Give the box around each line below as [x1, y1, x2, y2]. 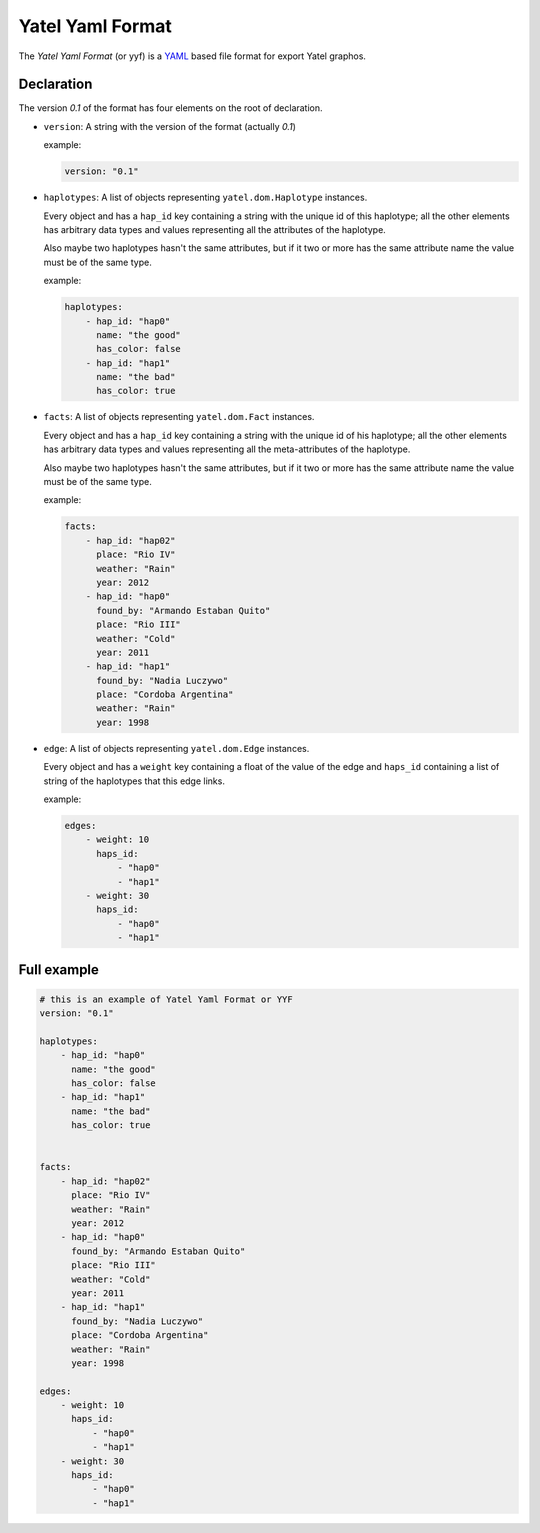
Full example [18, 961, 100, 978]
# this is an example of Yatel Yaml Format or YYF [39, 993, 294, 1005]
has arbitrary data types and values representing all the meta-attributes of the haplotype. [43, 443, 411, 455]
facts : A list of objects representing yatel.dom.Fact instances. [43, 411, 315, 423]
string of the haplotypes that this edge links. [43, 775, 225, 787]
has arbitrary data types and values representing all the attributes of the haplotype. [43, 223, 387, 235]
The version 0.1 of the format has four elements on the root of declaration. [18, 102, 324, 114]
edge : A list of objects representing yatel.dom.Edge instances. [43, 742, 310, 754]
